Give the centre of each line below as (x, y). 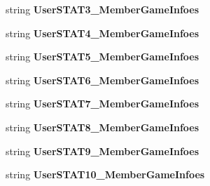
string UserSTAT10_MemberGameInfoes (105, 174)
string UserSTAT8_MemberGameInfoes (103, 127)
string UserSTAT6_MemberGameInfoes (103, 80)
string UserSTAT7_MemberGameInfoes (103, 104)
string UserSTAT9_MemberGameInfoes (103, 151)
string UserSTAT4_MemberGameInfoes (103, 33)
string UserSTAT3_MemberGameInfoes (103, 9)
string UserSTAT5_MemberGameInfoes (103, 57)
